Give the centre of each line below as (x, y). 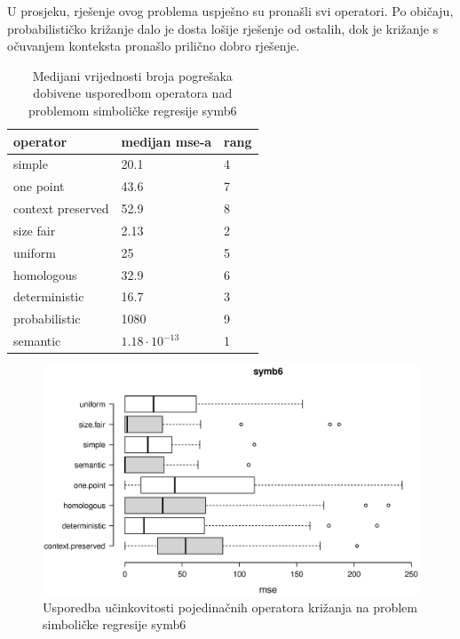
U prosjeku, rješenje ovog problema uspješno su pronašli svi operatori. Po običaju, (230, 11)
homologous (45, 274)
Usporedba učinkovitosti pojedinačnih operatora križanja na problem (230, 607)
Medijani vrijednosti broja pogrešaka (132, 75)
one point (39, 186)
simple (31, 164)
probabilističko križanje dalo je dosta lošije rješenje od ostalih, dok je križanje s (223, 28)
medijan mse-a (167, 141)
